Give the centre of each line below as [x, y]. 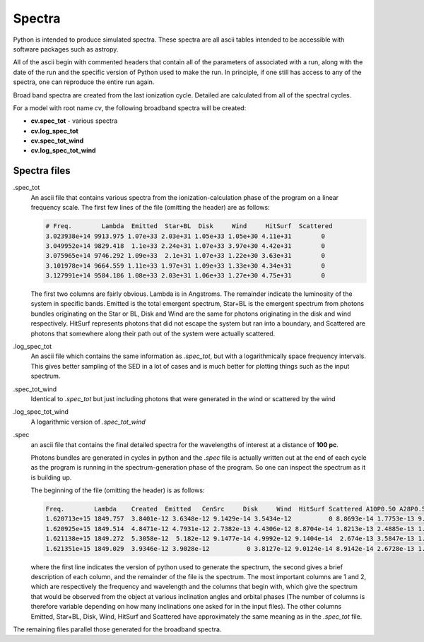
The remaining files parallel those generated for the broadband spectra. [117, 629]
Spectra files [42, 171]
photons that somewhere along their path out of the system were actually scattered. [153, 333]
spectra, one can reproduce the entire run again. [84, 82]
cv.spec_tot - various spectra [74, 121]
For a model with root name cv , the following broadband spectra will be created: [130, 108]
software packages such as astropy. [66, 49]
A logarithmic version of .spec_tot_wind [88, 422]
